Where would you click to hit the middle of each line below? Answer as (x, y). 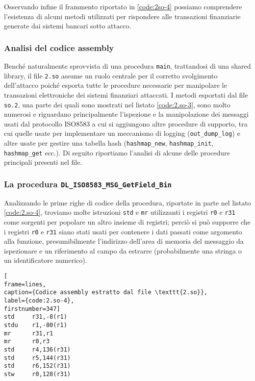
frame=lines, (25, 284)
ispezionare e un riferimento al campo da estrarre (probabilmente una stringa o (123, 250)
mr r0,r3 (27, 342)
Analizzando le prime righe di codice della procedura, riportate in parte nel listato (127, 202)
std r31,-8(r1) (36, 317)
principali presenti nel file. (43, 162)
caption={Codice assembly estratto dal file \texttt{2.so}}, (106, 292)
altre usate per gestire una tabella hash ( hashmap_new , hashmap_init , (109, 143)
